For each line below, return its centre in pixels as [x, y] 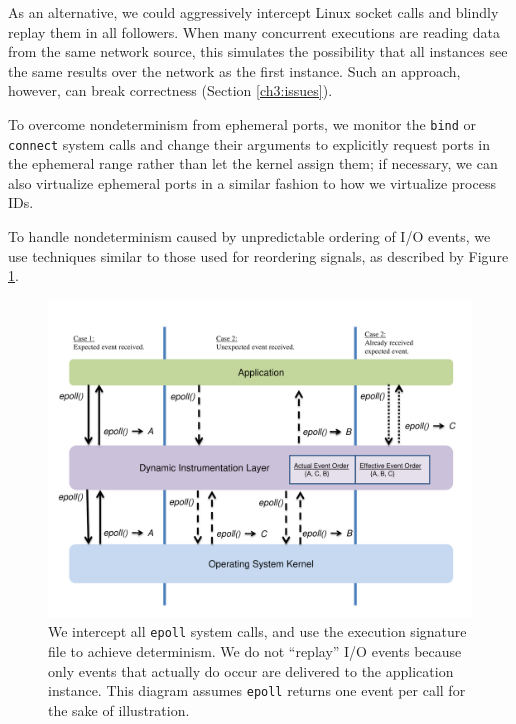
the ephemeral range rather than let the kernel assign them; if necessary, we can [253, 163]
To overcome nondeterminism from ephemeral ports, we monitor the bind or [242, 123]
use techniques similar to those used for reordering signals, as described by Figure [258, 255]
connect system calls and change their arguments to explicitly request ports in [249, 143]
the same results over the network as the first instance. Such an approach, [234, 70]
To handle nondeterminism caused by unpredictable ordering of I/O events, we [249, 236]
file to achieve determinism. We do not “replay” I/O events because [255, 651]
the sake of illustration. [119, 709]
